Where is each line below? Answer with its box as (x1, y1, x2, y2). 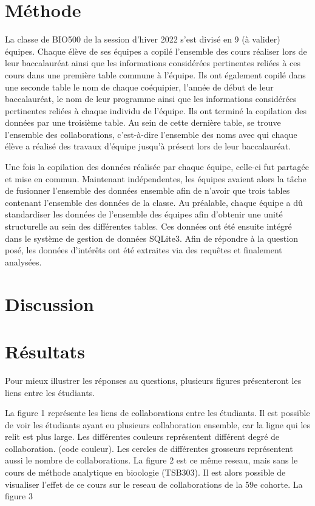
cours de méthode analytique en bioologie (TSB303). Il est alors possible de (5, 466, 286, 479)
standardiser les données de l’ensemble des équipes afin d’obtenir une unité (5, 208, 283, 221)
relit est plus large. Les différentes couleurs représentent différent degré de (5, 430, 280, 443)
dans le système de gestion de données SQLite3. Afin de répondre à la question (5, 231, 298, 244)
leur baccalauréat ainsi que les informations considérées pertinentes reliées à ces (5, 56, 300, 69)
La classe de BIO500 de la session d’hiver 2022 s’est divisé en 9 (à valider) (5, 33, 280, 46)
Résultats (5, 338, 85, 363)
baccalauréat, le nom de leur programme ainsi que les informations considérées (5, 92, 297, 105)
